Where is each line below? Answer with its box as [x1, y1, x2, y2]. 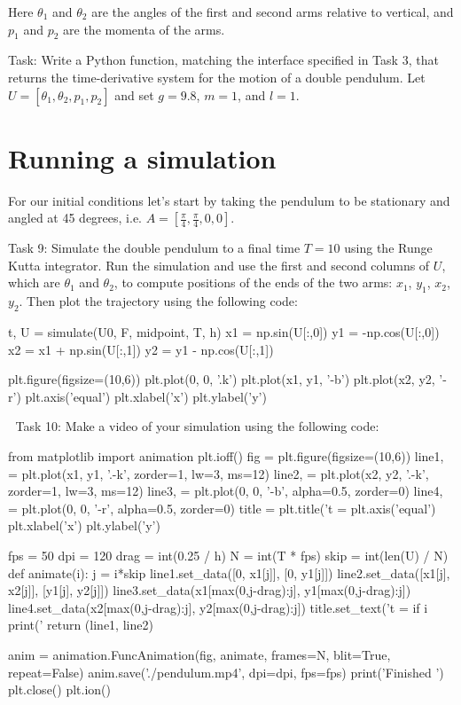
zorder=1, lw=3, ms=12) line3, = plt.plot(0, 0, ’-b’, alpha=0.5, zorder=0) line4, [8, 482, 443, 500]
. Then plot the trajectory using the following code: [19, 292, 298, 310]
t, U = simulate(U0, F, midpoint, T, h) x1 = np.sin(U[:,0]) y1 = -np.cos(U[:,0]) [8, 323, 440, 341]
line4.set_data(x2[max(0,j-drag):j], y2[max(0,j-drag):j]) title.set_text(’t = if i [8, 598, 428, 616]
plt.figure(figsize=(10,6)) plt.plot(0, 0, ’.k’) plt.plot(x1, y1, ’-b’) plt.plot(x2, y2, [8, 370, 435, 388]
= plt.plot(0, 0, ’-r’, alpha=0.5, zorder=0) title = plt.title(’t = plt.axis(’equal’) [8, 498, 436, 517]
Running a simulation [8, 139, 277, 176]
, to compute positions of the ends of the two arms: [113, 273, 393, 292]
